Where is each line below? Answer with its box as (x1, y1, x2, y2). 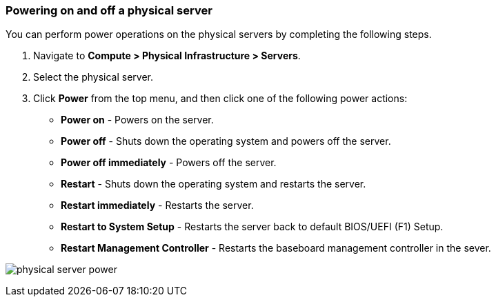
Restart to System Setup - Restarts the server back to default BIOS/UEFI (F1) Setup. (61, 221, 444, 233)
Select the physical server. (33, 71, 154, 83)
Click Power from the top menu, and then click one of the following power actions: (33, 92, 408, 105)
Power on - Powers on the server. (61, 114, 214, 126)
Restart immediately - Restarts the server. (61, 199, 254, 212)
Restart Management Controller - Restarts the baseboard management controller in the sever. (61, 242, 491, 254)
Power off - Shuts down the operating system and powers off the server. (61, 135, 391, 148)
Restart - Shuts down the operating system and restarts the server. (61, 178, 366, 190)
